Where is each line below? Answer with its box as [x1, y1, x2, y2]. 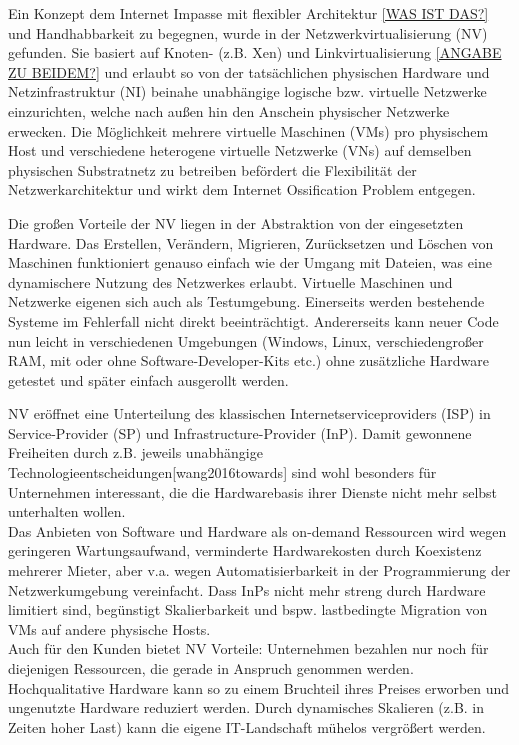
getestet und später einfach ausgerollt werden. [8, 369, 289, 390]
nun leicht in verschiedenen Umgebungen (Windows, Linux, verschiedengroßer [8, 330, 484, 351]
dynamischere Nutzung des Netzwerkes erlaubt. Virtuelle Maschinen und [8, 271, 453, 292]
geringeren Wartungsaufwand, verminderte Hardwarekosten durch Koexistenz [8, 540, 482, 561]
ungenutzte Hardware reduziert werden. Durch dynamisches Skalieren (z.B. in [8, 697, 485, 718]
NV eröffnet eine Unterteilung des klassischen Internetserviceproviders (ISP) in [8, 403, 491, 424]
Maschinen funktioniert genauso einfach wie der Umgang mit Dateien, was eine [8, 252, 492, 273]
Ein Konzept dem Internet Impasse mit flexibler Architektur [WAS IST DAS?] [8, 3, 489, 23]
